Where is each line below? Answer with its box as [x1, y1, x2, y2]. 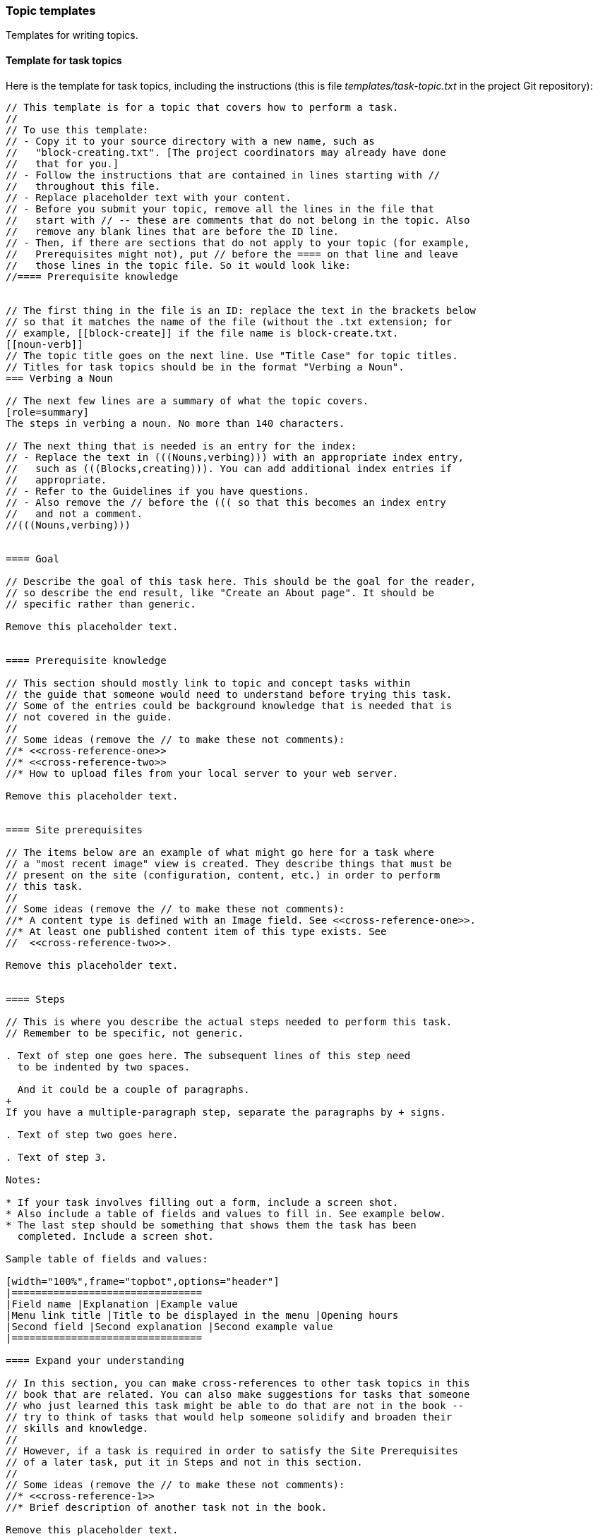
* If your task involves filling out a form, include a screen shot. [6, 1196, 399, 1208]
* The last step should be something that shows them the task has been [6, 1219, 417, 1231]
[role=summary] [6, 406, 90, 418]
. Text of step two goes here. [6, 1128, 179, 1140]
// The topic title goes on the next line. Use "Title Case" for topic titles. [6, 349, 458, 361]
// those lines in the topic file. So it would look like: [6, 259, 351, 271]
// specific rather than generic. [6, 598, 196, 610]
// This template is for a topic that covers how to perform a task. [6, 101, 399, 113]
